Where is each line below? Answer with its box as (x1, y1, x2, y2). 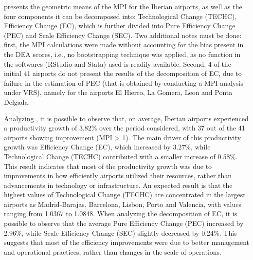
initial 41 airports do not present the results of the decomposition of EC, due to (4, 68, 242, 78)
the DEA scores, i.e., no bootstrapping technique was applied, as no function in (4, 49, 241, 59)
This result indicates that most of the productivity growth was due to (4, 161, 212, 171)
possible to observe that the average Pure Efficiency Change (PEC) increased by (4, 218, 244, 228)
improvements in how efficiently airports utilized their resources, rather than (4, 170, 232, 181)
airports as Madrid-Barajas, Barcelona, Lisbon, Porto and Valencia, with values (4, 199, 241, 209)
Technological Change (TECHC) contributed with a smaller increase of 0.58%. (4, 151, 237, 161)
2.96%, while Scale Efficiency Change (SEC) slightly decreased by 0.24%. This (4, 227, 237, 238)
